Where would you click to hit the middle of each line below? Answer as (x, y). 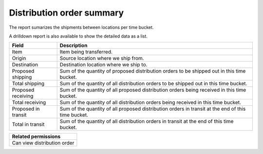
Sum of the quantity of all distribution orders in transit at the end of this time (147, 121)
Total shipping (28, 84)
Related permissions (36, 136)
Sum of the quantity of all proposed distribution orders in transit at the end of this (153, 109)
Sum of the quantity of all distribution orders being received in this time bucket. (150, 102)
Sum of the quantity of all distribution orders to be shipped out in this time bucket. (153, 84)
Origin (19, 58)
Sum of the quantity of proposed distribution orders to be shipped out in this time (153, 71)
